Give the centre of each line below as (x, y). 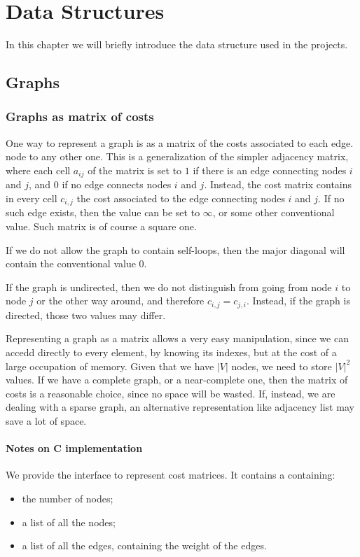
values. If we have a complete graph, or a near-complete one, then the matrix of (177, 380)
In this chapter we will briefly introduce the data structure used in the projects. (177, 44)
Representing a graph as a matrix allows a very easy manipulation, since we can (177, 338)
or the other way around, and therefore (120, 301)
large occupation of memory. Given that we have (110, 366)
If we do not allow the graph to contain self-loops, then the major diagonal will (175, 249)
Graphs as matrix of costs (80, 117)
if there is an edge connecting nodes (270, 170)
